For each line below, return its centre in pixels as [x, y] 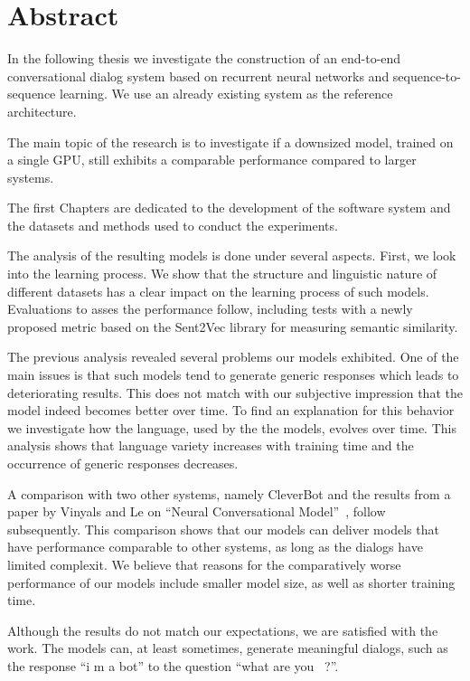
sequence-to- [427, 76]
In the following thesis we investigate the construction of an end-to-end [204, 58]
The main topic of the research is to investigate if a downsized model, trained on [230, 142]
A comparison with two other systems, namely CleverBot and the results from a [229, 493]
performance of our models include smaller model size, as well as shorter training [231, 582]
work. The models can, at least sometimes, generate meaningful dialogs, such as [228, 648]
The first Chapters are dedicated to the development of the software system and [229, 208]
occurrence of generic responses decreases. [123, 463]
